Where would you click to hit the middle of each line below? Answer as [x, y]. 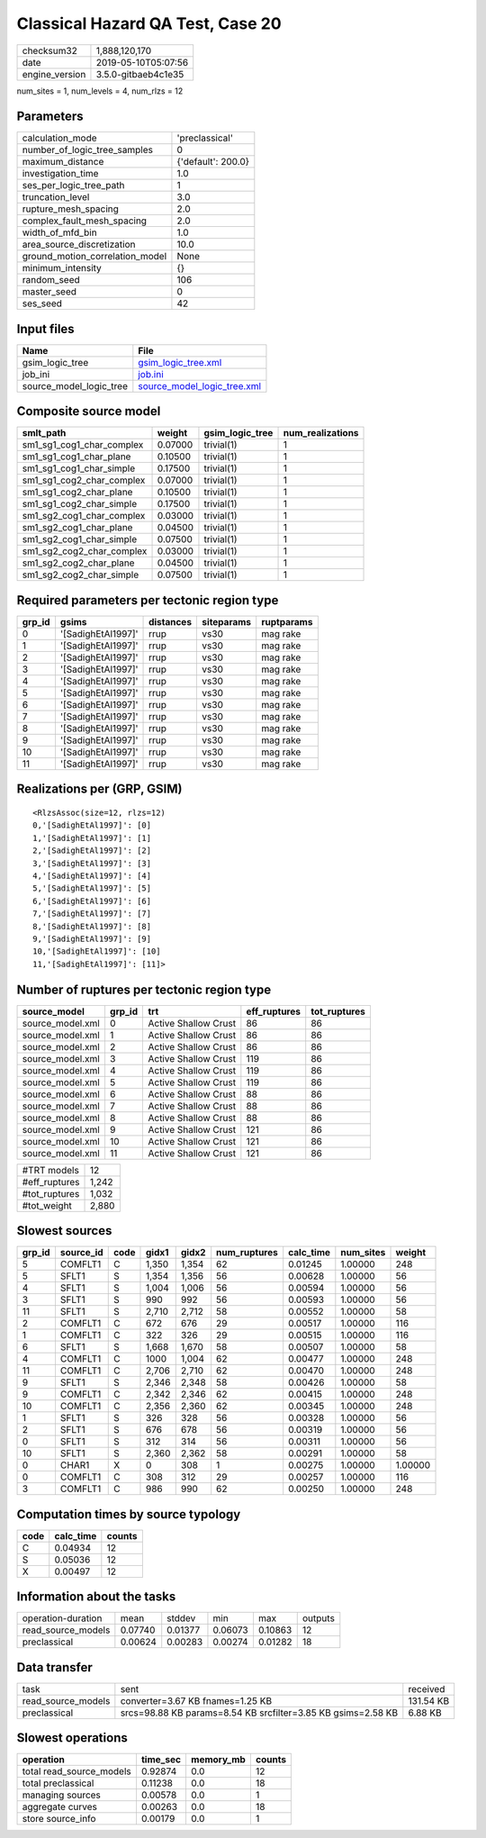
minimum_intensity [62, 268]
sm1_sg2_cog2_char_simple [81, 575]
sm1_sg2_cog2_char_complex [85, 551]
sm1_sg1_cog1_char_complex [83, 445]
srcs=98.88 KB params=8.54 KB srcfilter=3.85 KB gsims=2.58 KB [259, 1713]
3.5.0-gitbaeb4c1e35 [140, 74]
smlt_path [44, 433]
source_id [81, 1253]
